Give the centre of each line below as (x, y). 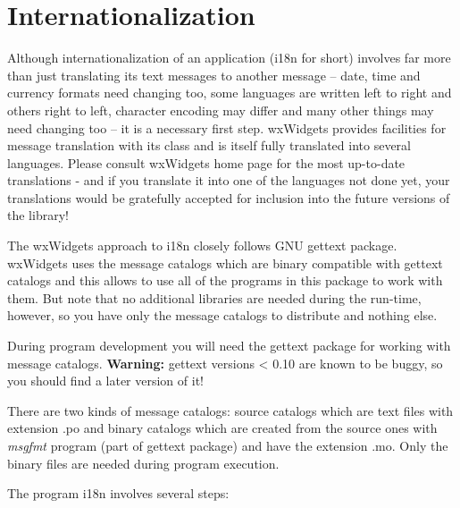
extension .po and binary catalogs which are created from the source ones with (222, 428)
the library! (38, 215)
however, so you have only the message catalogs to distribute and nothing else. (222, 315)
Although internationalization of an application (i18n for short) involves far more (229, 58)
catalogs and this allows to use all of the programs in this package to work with (225, 280)
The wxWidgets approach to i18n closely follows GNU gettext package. (202, 246)
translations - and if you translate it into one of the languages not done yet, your (229, 180)
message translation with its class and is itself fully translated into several (209, 145)
